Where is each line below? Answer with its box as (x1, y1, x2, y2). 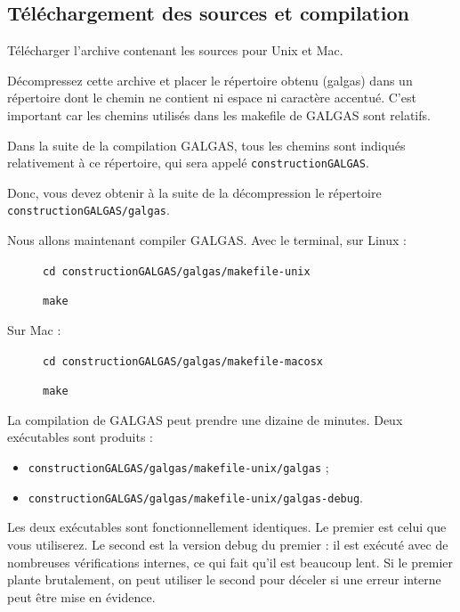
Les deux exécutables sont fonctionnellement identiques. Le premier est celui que (7, 518, 447, 536)
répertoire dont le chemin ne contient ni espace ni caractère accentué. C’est (7, 88, 416, 107)
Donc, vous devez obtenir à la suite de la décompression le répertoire (7, 183, 382, 201)
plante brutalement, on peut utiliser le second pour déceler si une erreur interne (7, 570, 441, 589)
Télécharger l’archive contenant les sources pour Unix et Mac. (7, 41, 343, 60)
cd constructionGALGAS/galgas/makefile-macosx (43, 355, 323, 368)
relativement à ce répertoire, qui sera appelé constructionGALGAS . (7, 153, 369, 172)
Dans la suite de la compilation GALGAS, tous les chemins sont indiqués (7, 135, 406, 154)
